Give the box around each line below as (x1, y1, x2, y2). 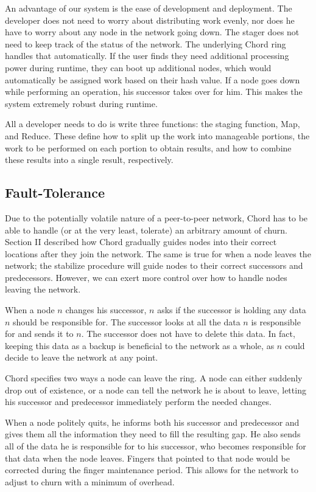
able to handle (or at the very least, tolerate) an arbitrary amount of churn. (5, 223, 287, 236)
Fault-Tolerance (5, 183, 105, 202)
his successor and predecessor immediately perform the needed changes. (5, 395, 272, 408)
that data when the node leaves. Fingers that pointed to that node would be (5, 451, 290, 464)
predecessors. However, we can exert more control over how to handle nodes (5, 271, 287, 283)
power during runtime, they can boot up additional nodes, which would (5, 61, 272, 74)
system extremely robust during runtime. (5, 97, 158, 109)
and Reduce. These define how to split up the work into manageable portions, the (5, 129, 310, 142)
